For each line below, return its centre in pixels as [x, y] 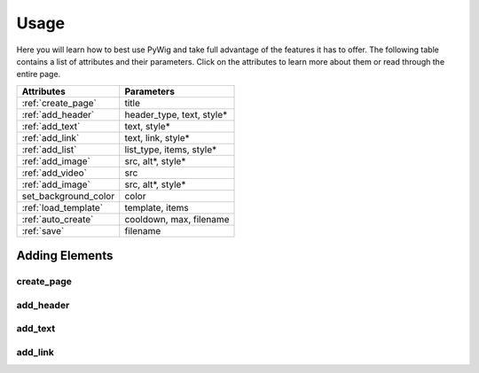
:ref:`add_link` [51, 137]
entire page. [39, 74]
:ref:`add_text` [51, 126]
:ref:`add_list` [49, 149]
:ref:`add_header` [58, 114]
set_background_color [68, 196]
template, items [157, 207]
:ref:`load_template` [63, 207]
